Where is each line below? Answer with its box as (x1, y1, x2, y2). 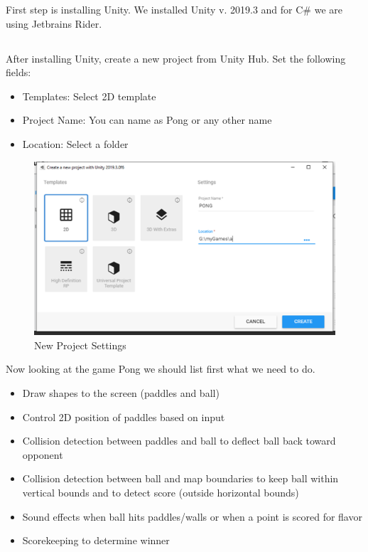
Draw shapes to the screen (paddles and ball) (22, 385, 220, 400)
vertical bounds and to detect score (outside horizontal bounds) (22, 484, 299, 499)
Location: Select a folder (22, 136, 129, 151)
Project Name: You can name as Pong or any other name (22, 112, 272, 127)
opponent (22, 447, 63, 462)
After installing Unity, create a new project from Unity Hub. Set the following (6, 51, 346, 65)
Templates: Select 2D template (22, 88, 156, 103)
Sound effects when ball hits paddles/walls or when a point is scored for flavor (22, 509, 362, 524)
